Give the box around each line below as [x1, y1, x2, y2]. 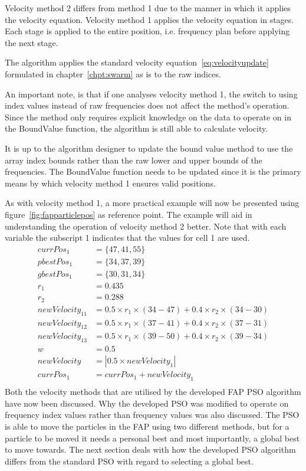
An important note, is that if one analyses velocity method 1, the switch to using [5, 87, 298, 100]
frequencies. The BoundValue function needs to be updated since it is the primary [5, 165, 301, 178]
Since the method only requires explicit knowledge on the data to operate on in [5, 110, 291, 123]
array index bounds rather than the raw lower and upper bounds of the [5, 153, 262, 166]
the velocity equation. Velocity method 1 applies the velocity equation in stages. [5, 13, 294, 25]
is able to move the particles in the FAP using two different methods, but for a [5, 420, 289, 432]
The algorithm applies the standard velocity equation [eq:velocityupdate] [5, 56, 269, 68]
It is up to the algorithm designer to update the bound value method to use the [5, 142, 293, 154]
